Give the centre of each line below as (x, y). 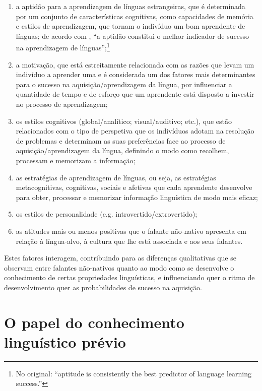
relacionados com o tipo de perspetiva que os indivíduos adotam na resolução (135, 131)
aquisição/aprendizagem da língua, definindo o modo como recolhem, (122, 150)
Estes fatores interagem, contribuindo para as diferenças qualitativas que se (120, 258)
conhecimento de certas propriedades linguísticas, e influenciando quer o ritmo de (129, 277)
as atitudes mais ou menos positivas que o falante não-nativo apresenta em (131, 231)
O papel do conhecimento (94, 322)
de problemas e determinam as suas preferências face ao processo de (121, 140)
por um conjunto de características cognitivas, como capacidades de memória (135, 16)
